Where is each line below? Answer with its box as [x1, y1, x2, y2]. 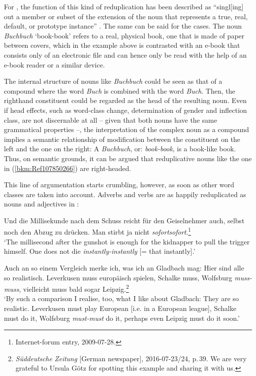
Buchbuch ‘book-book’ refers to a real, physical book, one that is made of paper [4, 30, 245, 40]
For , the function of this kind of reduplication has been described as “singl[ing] [4, 1, 244, 11]
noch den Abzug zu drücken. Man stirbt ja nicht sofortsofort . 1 [4, 225, 191, 237]
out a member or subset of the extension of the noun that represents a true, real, [4, 11, 248, 21]
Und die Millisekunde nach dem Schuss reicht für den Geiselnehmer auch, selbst [4, 215, 245, 225]
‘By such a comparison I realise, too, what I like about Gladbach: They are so [4, 293, 239, 304]
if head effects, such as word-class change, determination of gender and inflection [4, 104, 247, 115]
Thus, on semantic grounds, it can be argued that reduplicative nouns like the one [4, 153, 252, 163]
